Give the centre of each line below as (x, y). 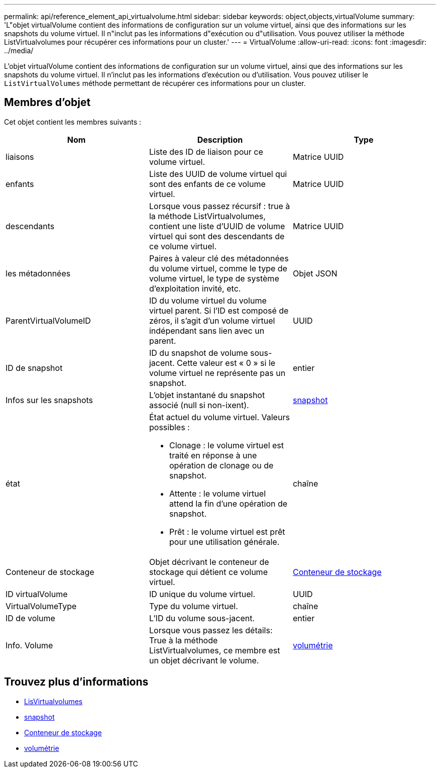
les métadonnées (38, 273)
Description (220, 139)
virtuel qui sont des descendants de (217, 236)
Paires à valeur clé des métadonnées (219, 258)
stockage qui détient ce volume (208, 572)
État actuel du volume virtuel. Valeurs (219, 417)
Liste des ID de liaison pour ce (206, 152)
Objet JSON (315, 273)
